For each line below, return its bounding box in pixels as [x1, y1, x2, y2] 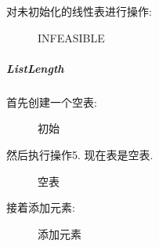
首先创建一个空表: [6, 93, 97, 110]
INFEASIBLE [38, 29, 105, 45]
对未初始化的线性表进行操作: [6, 3, 152, 19]
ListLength [6, 60, 64, 76]
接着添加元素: [6, 199, 75, 216]
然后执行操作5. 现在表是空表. [6, 146, 154, 162]
